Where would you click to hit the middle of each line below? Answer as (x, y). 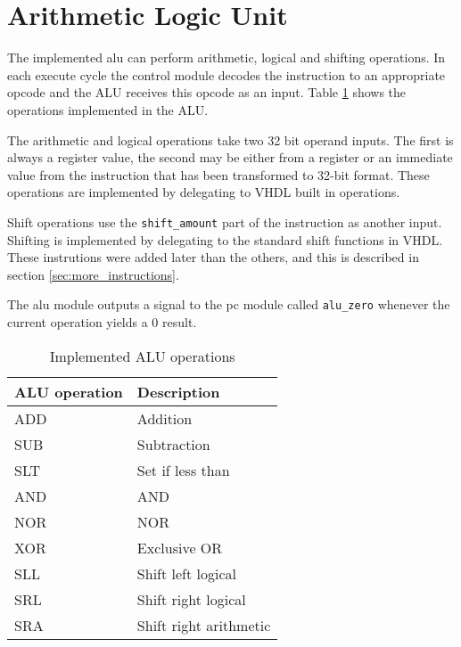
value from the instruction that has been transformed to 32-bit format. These (218, 174)
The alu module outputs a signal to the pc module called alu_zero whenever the (229, 304)
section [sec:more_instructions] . (93, 274)
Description (178, 391)
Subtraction (173, 444)
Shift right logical (191, 599)
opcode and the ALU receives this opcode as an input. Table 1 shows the (207, 92)
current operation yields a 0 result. (102, 321)
